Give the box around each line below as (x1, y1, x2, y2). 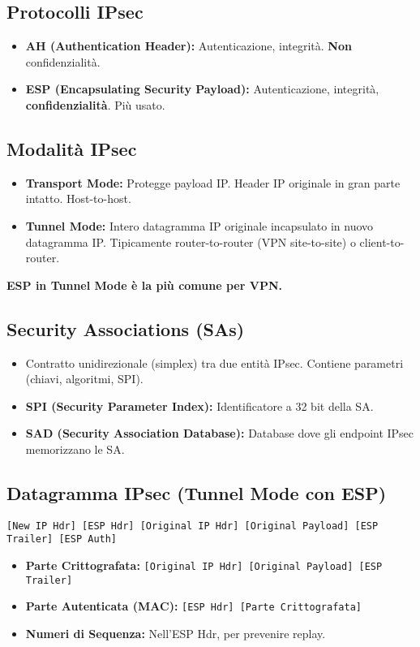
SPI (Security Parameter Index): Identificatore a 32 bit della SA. (25, 397, 374, 414)
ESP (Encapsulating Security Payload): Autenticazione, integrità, (25, 80, 379, 97)
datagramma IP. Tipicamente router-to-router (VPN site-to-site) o (25, 233, 356, 250)
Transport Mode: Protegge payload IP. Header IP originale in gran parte (25, 174, 401, 191)
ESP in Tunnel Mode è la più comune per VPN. (6, 276, 282, 293)
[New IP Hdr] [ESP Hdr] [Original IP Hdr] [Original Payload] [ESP (6, 520, 379, 532)
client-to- (359, 233, 405, 250)
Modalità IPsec (6, 136, 137, 161)
